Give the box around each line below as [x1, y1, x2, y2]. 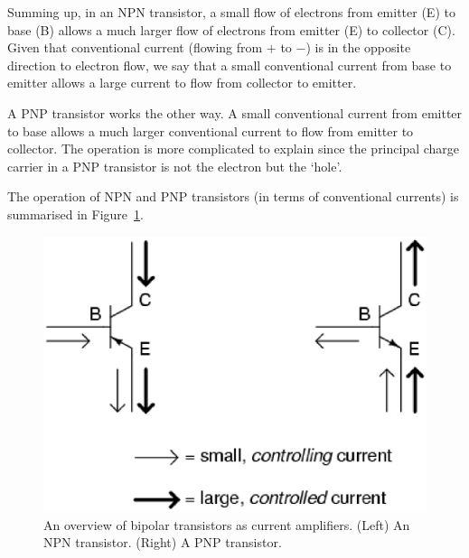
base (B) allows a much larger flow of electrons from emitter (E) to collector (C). [7, 20, 455, 39]
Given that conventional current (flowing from [7, 38, 263, 57]
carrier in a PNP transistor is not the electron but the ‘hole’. [7, 156, 342, 175]
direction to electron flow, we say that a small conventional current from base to [7, 55, 452, 74]
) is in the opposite [305, 38, 411, 57]
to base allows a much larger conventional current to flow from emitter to [7, 121, 414, 140]
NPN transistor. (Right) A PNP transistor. [43, 533, 282, 552]
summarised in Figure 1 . [7, 204, 144, 223]
